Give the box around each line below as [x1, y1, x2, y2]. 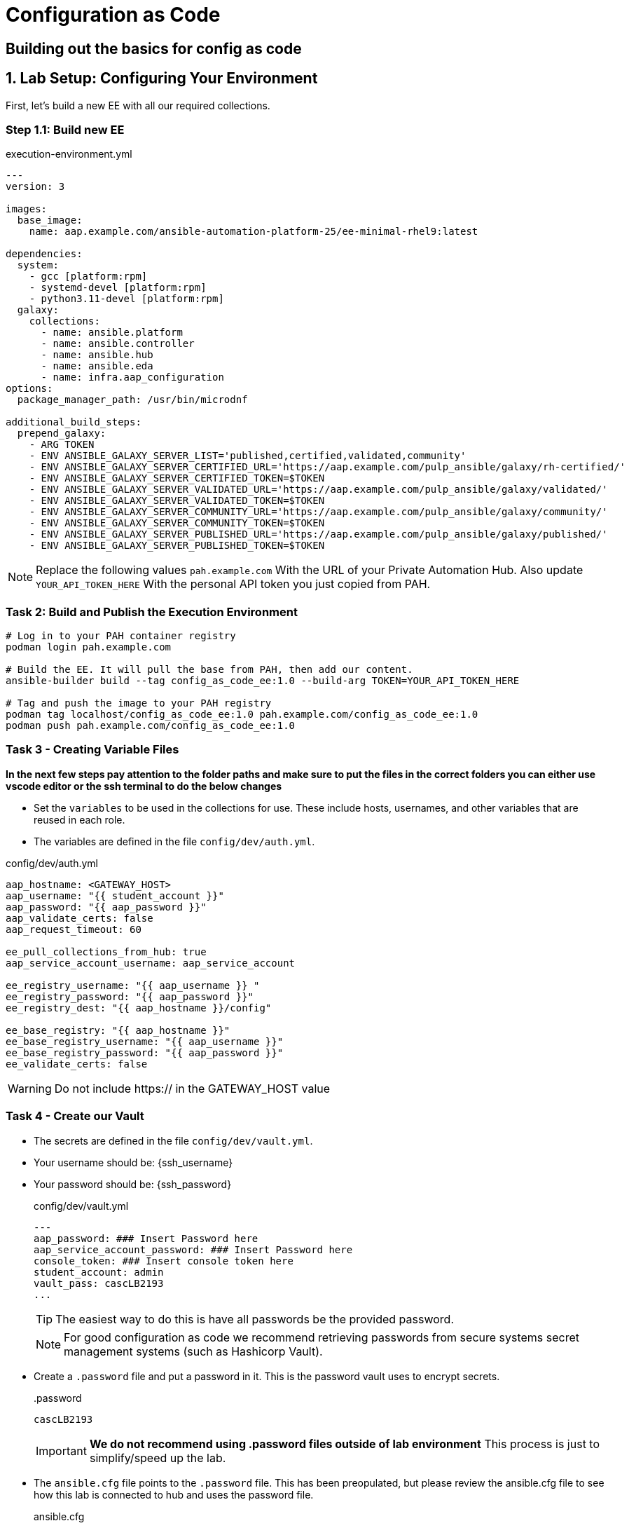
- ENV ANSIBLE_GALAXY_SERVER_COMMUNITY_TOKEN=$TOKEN [29, 517, 325, 529]
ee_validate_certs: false [6, 1058, 148, 1070]
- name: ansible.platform [41, 327, 183, 339]
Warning [8, 1081, 52, 1096]
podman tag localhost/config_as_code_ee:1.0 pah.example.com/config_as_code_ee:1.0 [6, 709, 478, 721]
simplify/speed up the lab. [89, 1450, 226, 1465]
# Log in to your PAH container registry [6, 630, 236, 642]
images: [6, 203, 48, 215]
